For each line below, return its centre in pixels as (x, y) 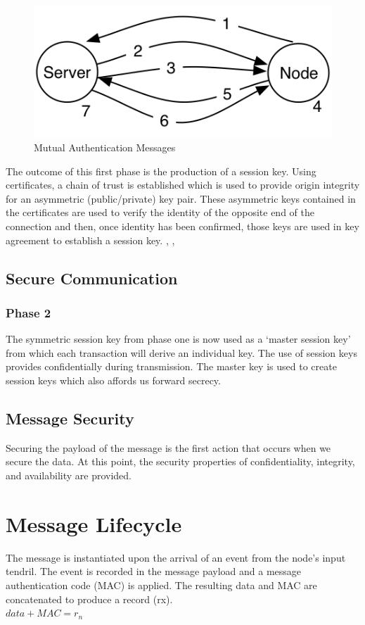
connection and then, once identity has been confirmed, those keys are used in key (182, 226)
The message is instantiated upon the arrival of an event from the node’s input (176, 557)
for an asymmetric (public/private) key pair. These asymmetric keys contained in (181, 198)
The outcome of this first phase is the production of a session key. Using (161, 171)
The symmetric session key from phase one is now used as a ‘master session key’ (178, 339)
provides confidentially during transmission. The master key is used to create (171, 366)
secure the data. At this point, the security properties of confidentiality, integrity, (180, 461)
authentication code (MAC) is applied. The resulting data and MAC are (161, 585)
